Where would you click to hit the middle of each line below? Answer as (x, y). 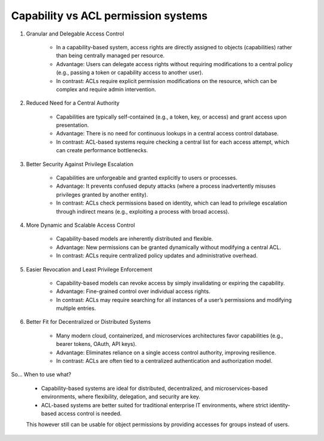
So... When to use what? (41, 375)
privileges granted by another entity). (102, 194)
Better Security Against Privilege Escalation (80, 164)
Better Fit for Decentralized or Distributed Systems (88, 322)
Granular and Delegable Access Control (75, 34)
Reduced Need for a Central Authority (73, 103)
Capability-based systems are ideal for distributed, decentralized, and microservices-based (154, 388)
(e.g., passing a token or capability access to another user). (130, 73)
